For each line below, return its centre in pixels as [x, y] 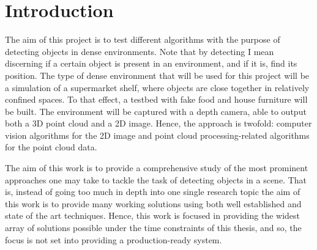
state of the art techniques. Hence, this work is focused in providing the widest [153, 215]
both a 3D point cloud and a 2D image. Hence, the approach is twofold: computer [158, 123]
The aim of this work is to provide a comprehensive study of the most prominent [157, 168]
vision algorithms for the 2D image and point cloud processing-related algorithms [157, 135]
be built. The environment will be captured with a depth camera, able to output [156, 111]
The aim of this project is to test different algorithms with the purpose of [143, 39]
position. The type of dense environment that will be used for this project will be [157, 75]
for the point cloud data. [51, 147]
